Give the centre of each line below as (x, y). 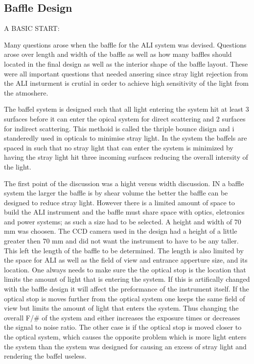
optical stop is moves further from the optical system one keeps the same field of (125, 298)
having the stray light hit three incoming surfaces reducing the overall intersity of (126, 157)
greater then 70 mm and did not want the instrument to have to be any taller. (121, 241)
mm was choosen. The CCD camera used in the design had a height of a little (121, 231)
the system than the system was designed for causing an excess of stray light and (125, 346)
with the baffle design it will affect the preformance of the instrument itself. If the (127, 289)
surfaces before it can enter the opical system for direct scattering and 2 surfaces (125, 118)
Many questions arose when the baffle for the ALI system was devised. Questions (125, 44)
